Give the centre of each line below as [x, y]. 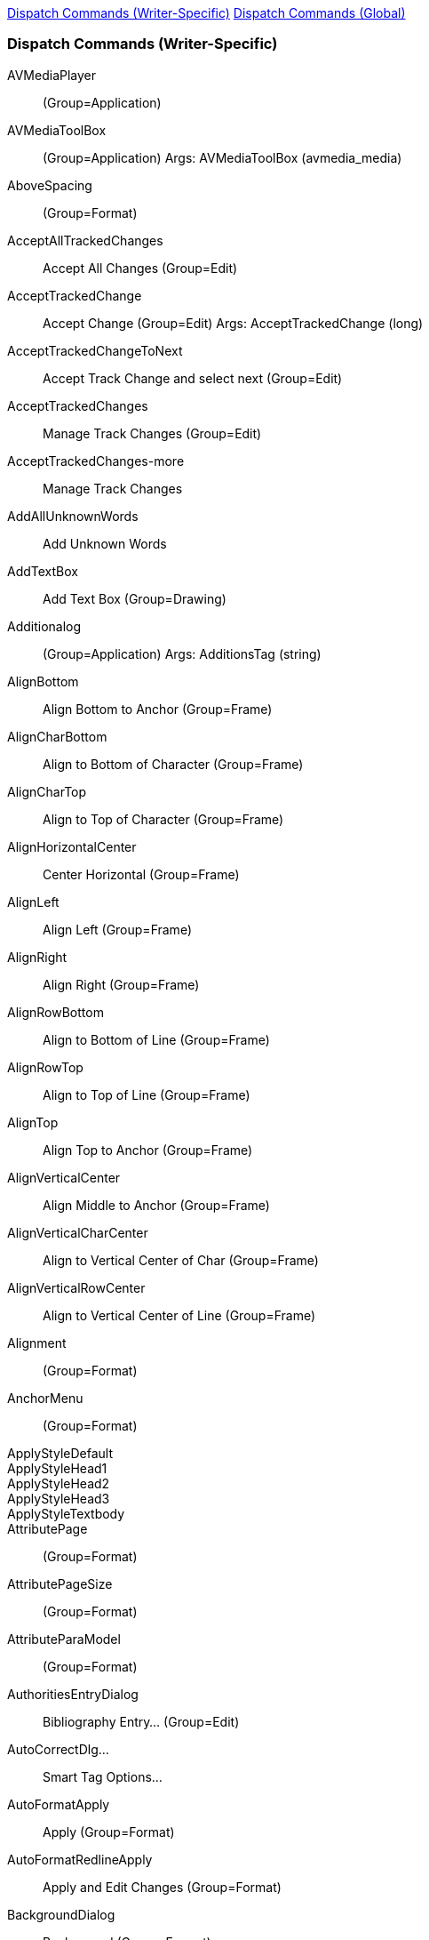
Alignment [37, 1343]
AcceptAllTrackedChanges [85, 240]
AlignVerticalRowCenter [76, 1287]
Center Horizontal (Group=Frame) [141, 874]
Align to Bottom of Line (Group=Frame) [156, 1039]
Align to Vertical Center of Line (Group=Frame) [179, 1315]
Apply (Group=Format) [109, 1832]
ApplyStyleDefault [60, 1453]
